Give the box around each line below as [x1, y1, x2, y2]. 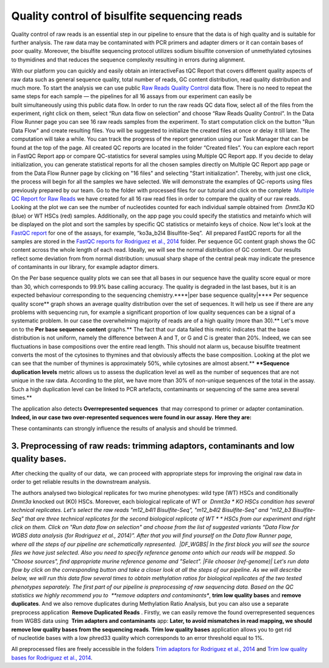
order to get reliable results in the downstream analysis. [11, 478, 151, 486]
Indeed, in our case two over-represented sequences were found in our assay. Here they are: [11, 413, 252, 421]
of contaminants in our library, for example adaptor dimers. [11, 263, 160, 271]
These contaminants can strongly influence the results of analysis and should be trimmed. [11, 425, 238, 432]
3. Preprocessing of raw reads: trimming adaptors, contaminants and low [11, 441, 295, 451]
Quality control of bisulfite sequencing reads [11, 9, 243, 23]
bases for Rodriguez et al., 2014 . [11, 654, 93, 661]
